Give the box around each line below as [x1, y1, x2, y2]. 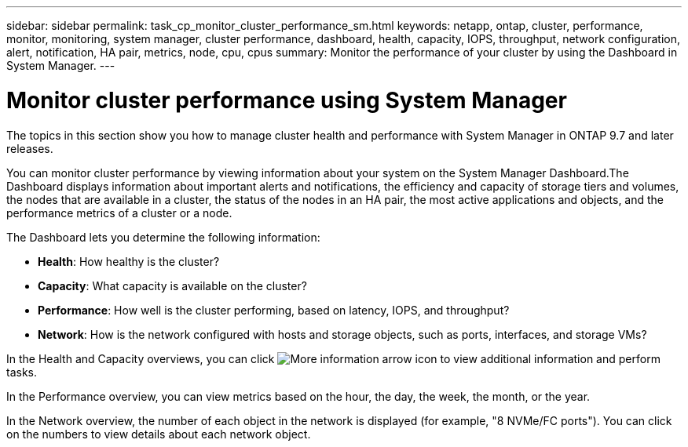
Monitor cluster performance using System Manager [6, 86, 567, 114]
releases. [6, 141, 53, 155]
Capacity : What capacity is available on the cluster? [38, 278, 307, 293]
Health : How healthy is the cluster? [38, 254, 220, 268]
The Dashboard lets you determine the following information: [6, 230, 320, 244]
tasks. [6, 365, 38, 379]
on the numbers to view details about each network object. [6, 427, 311, 441]
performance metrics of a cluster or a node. [6, 205, 232, 220]
